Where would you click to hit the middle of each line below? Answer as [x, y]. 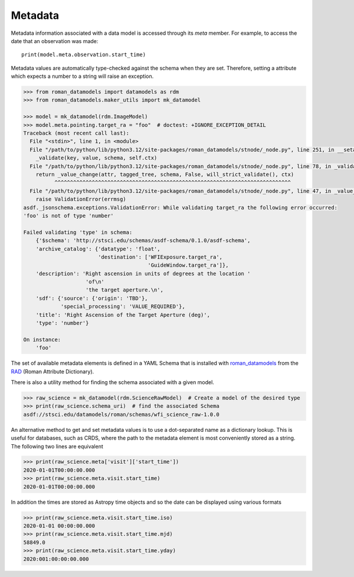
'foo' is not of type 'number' [69, 216]
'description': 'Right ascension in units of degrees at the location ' [143, 273]
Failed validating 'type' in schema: [78, 232]
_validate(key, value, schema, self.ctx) [96, 158]
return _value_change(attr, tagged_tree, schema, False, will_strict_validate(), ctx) [165, 174]
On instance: [42, 340]
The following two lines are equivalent [57, 446]
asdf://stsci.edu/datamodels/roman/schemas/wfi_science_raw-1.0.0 [121, 414]
